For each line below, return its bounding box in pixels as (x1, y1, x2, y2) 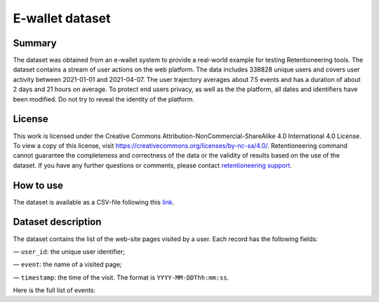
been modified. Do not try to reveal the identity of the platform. (13, 95, 194, 103)
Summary (13, 37, 57, 49)
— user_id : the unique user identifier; (13, 247, 126, 256)
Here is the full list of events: (13, 286, 96, 294)
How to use (13, 179, 63, 191)
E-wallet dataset (13, 11, 112, 26)
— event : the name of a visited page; (13, 260, 122, 269)
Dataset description (13, 216, 102, 228)
